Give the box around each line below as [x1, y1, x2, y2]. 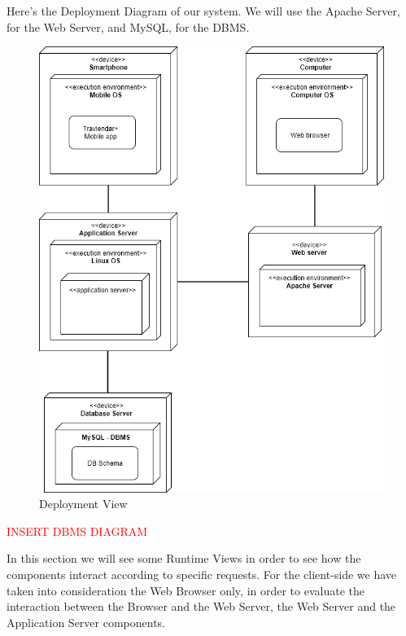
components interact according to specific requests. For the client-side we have [7, 566, 397, 583]
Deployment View [39, 495, 128, 512]
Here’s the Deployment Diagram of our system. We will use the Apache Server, [7, 2, 400, 19]
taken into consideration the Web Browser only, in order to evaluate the [7, 581, 365, 599]
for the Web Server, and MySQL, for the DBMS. [7, 18, 250, 35]
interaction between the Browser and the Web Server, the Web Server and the [7, 598, 396, 615]
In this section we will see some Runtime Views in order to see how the [7, 550, 361, 567]
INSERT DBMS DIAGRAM [7, 522, 148, 539]
